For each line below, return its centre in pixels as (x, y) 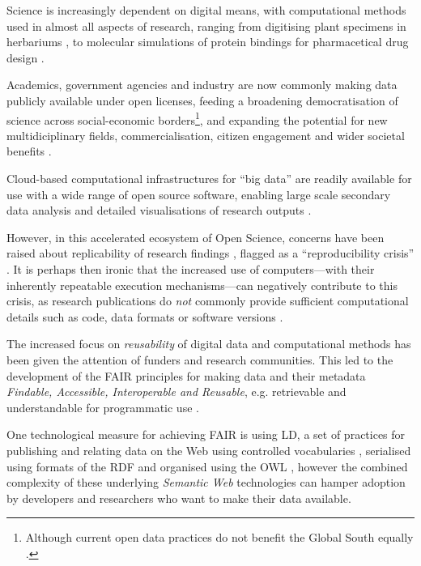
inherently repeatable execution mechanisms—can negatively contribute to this (202, 285)
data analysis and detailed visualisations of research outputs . (159, 210)
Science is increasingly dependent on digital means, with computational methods (206, 10)
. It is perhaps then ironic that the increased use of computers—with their (191, 268)
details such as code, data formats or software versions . (145, 316)
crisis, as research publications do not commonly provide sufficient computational (208, 301)
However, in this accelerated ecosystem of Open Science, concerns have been (196, 237)
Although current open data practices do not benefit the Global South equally (219, 537)
